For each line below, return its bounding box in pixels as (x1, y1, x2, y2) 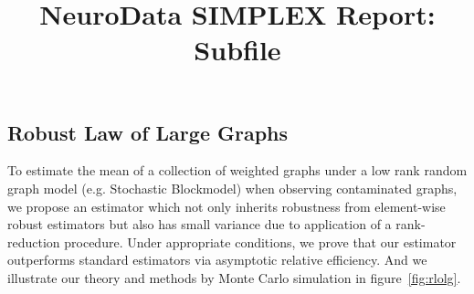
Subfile (194, 31, 281, 68)
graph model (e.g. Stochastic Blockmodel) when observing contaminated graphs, (7, 178, 458, 197)
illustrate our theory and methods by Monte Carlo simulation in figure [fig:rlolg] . (7, 268, 461, 287)
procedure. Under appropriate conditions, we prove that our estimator (64, 232, 457, 251)
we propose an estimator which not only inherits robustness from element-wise (7, 196, 446, 215)
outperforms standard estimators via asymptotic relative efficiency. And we (7, 250, 427, 269)
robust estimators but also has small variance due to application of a (7, 215, 392, 234)
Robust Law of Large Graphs (7, 118, 289, 146)
